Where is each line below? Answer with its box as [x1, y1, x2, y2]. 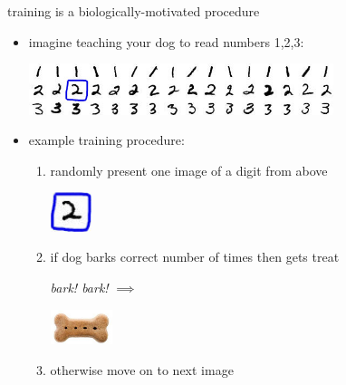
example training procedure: [28, 130, 185, 149]
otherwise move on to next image [50, 360, 234, 379]
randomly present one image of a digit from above [50, 160, 328, 179]
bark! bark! [50, 278, 109, 297]
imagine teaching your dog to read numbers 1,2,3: [28, 32, 304, 51]
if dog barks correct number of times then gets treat [50, 247, 340, 266]
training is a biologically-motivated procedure [7, 2, 260, 20]
